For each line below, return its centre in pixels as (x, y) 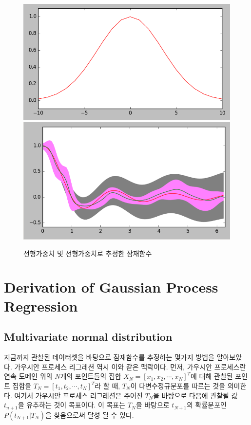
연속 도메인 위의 (28, 376)
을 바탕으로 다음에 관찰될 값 (195, 395)
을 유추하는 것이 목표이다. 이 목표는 (72, 405)
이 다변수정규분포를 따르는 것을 (178, 386)
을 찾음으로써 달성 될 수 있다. (89, 415)
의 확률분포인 (207, 405)
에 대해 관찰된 (212, 376)
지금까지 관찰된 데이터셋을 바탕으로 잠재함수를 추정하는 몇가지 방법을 (109, 357)
